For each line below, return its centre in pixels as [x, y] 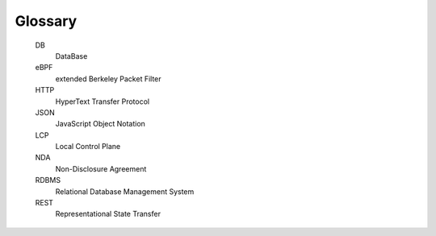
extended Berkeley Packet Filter [108, 79]
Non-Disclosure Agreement [101, 168]
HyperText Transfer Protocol [102, 101]
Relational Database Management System [125, 191]
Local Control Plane [88, 147]
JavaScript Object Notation [100, 124]
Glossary [46, 21]
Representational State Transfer [108, 214]
